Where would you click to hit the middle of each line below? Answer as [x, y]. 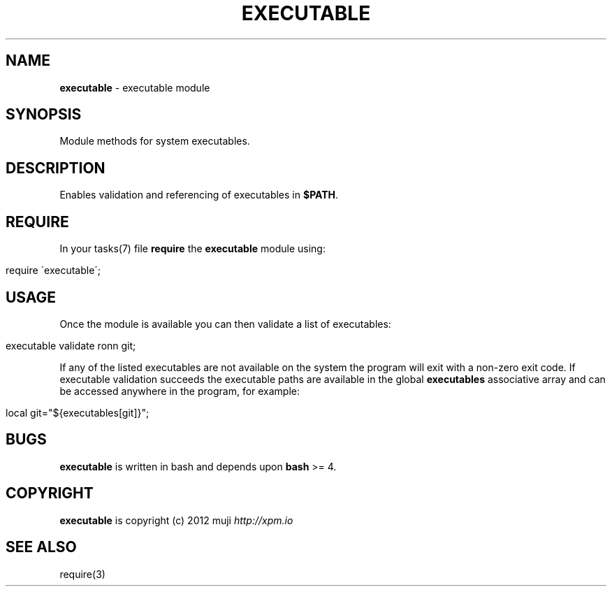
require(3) [82, 574]
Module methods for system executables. [155, 141]
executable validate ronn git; [71, 345]
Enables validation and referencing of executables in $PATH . [199, 195]
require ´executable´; [53, 270]
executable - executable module [135, 87]
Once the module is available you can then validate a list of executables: [225, 324]
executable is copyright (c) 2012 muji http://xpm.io [176, 520]
